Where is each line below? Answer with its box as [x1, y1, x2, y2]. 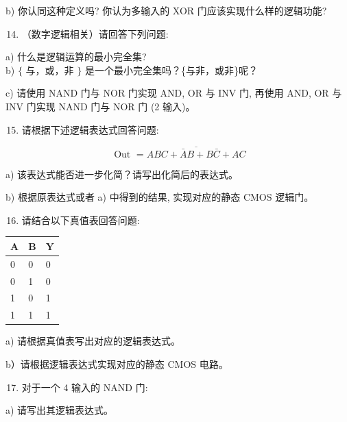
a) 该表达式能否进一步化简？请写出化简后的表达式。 [5, 166, 239, 181]
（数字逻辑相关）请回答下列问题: [21, 26, 169, 40]
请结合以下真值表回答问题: [21, 212, 140, 227]
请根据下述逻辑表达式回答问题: [21, 122, 159, 136]
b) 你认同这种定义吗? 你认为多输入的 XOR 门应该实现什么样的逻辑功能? [5, 3, 327, 17]
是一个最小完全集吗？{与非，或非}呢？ [84, 62, 258, 77]
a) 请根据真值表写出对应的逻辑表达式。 [5, 334, 181, 348]
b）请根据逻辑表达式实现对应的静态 [5, 356, 165, 371]
